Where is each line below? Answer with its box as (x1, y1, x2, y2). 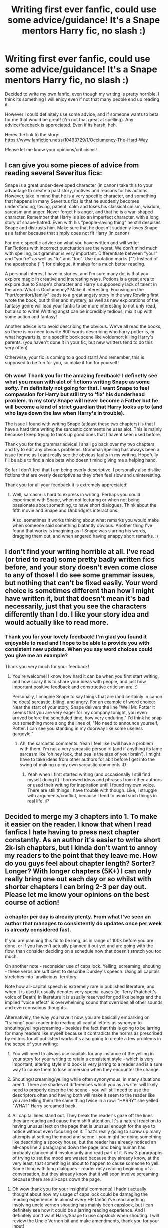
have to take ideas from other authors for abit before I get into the (19, 756, 155, 762)
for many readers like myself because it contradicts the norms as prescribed (5, 1030, 162, 1036)
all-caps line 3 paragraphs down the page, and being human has (12, 1144, 146, 1150)
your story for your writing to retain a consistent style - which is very (12, 1056, 154, 1062)
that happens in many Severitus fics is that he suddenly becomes (5, 198, 140, 204)
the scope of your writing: (5, 1041, 58, 1047)
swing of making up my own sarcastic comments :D (19, 761, 126, 767)
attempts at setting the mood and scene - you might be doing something (12, 1134, 162, 1140)
